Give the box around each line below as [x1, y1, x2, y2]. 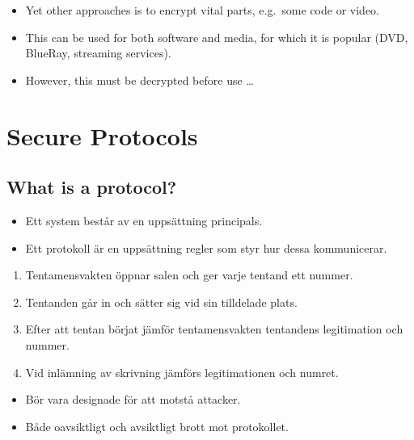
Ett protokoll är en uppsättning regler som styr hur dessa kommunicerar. [25, 239, 387, 256]
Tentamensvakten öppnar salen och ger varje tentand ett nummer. [25, 266, 353, 283]
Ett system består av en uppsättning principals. [25, 212, 263, 228]
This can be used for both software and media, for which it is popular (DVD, [25, 28, 408, 45]
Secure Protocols [6, 119, 198, 152]
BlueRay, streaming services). [25, 44, 171, 61]
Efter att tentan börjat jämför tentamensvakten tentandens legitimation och [25, 321, 403, 337]
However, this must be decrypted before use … [25, 71, 254, 88]
